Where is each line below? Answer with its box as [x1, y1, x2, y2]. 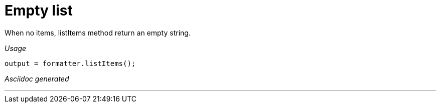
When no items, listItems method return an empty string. [5, 28, 191, 37]
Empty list [5, 2, 73, 19]
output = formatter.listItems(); [5, 59, 136, 67]
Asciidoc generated [5, 74, 69, 83]
